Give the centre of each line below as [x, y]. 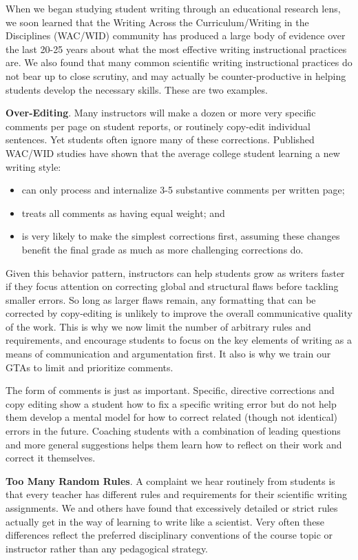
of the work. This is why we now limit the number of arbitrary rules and [158, 326]
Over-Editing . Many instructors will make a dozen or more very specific [161, 113]
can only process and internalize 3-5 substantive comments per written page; [183, 190]
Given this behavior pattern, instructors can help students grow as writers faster [175, 272]
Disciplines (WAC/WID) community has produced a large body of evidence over [176, 35]
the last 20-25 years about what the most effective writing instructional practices [176, 49]
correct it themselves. [51, 458]
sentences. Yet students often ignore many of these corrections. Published [160, 139]
